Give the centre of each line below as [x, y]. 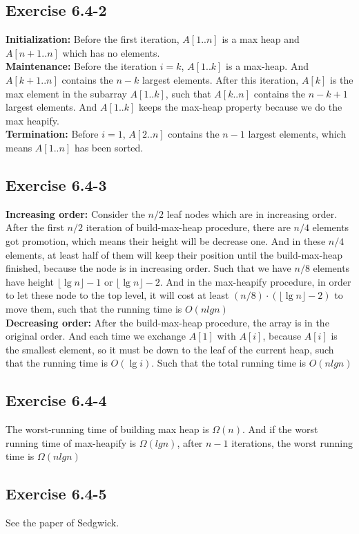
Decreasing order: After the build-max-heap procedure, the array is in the [167, 322]
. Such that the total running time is [229, 363]
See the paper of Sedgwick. [62, 523]
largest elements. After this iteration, [220, 79]
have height [30, 281]
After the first [35, 227]
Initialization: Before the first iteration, [93, 39]
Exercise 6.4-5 [56, 494]
